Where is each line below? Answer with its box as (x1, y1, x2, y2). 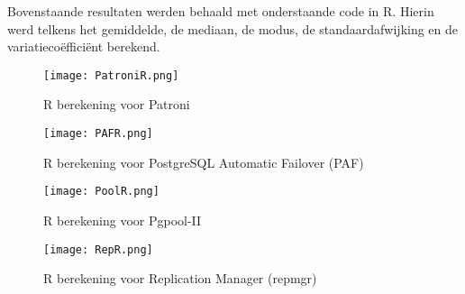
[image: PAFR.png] (43, 127, 153, 141)
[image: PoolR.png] (43, 185, 160, 198)
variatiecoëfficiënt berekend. (7, 37, 160, 56)
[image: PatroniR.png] (43, 69, 179, 82)
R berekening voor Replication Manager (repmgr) (43, 269, 317, 288)
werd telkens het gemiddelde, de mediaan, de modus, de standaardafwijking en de (7, 19, 459, 38)
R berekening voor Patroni (43, 95, 190, 114)
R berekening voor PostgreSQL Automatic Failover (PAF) (43, 152, 364, 171)
